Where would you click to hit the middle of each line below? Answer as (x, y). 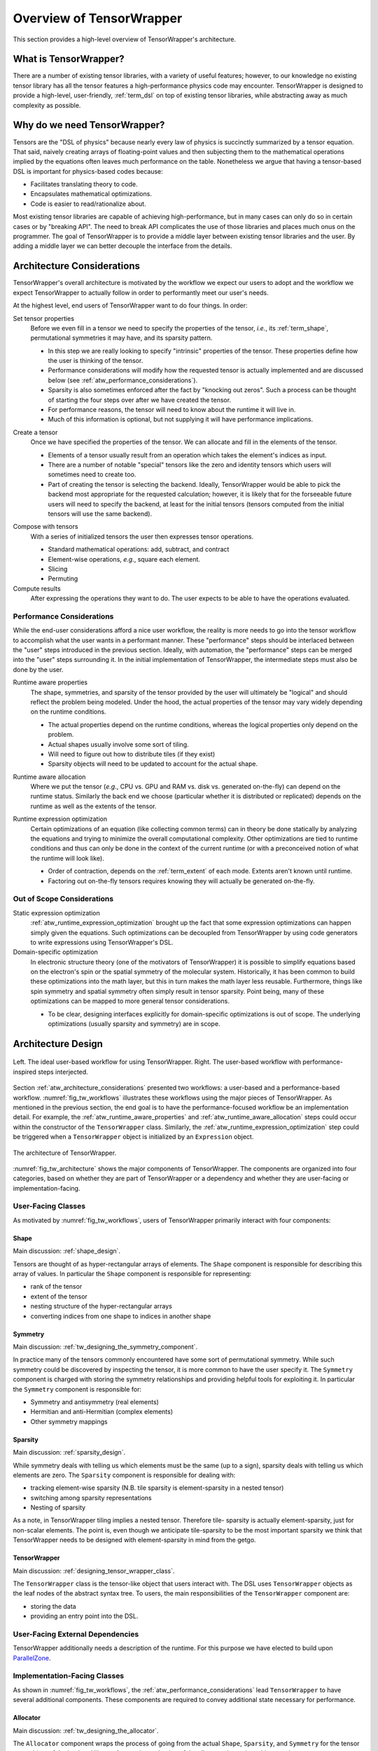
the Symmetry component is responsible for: (77, 1389)
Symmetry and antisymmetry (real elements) (94, 1402)
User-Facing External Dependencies (76, 1634)
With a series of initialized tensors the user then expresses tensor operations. (142, 537)
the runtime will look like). (67, 858)
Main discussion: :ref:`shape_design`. (67, 1251)
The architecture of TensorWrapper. (65, 1153)
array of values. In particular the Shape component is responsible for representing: (132, 1274)
